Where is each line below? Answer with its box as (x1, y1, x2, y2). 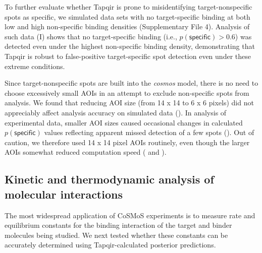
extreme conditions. (5, 60, 65, 71)
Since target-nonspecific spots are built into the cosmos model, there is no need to (5, 78, 258, 88)
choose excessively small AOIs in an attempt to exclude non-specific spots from (5, 87, 249, 98)
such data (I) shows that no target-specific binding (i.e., (5, 31, 177, 41)
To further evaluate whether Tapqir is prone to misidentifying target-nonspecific (5, 2, 252, 12)
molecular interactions (5, 186, 123, 202)
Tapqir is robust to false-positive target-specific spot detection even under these (5, 50, 251, 61)
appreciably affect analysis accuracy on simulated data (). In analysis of (5, 107, 227, 117)
